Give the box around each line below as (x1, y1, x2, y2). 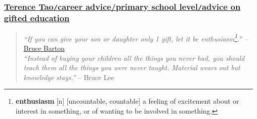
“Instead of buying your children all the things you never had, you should (23, 52, 245, 63)
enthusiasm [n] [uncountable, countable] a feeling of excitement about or (15, 96, 239, 106)
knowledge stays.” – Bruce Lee (23, 72, 114, 82)
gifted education (4, 12, 70, 24)
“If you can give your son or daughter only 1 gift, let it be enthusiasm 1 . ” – (23, 32, 249, 43)
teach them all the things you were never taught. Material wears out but (23, 62, 240, 73)
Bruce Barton (23, 42, 65, 53)
